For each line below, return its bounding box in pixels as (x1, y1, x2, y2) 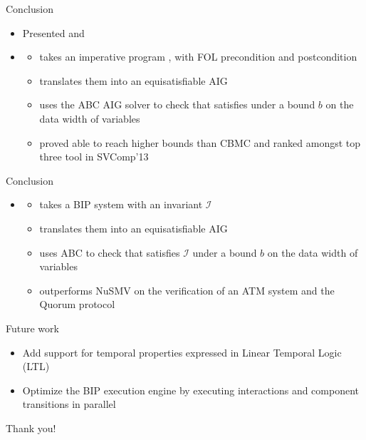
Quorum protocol (39, 297, 115, 312)
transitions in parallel (22, 396, 116, 411)
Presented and (22, 25, 85, 40)
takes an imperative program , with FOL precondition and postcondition (39, 49, 357, 64)
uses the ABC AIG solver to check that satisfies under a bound (39, 97, 315, 112)
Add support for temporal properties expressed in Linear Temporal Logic (22, 344, 342, 359)
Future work (6, 320, 59, 335)
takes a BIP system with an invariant (39, 197, 203, 212)
